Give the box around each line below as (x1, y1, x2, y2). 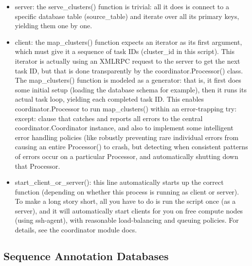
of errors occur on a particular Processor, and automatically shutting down (15, 151, 238, 161)
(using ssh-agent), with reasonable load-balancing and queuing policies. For (15, 215, 239, 225)
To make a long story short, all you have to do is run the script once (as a (15, 196, 236, 206)
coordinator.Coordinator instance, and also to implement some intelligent (15, 123, 234, 133)
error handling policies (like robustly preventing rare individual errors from (15, 132, 239, 142)
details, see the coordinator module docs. (15, 225, 137, 235)
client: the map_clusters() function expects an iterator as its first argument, (15, 36, 242, 47)
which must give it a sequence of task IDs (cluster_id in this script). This (15, 46, 234, 56)
